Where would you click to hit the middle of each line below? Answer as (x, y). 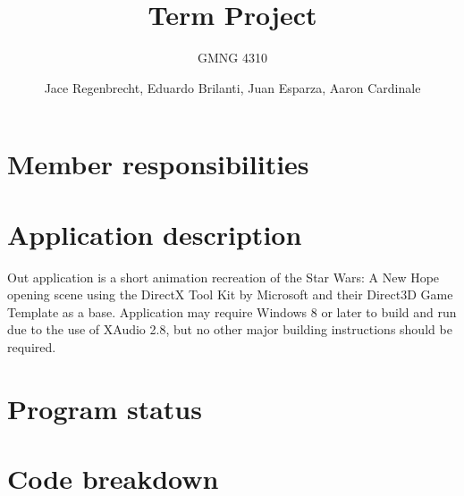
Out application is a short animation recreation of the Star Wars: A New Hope (224, 277)
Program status (105, 408)
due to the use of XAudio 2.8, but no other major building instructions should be (230, 329)
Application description (155, 234)
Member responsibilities (158, 164)
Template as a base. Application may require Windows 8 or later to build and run (232, 311)
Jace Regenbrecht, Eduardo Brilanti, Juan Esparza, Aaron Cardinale (232, 87)
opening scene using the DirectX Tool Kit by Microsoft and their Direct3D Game (230, 294)
